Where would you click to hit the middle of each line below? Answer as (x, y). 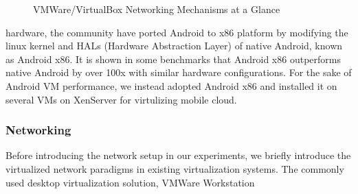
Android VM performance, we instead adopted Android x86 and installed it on (171, 85)
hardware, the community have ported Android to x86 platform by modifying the (177, 32)
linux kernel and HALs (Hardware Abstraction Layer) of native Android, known (174, 46)
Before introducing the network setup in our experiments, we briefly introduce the (178, 155)
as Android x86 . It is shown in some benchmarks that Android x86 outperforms (173, 59)
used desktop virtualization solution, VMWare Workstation (130, 182)
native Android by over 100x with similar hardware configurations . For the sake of (179, 72)
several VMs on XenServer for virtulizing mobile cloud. (121, 99)
